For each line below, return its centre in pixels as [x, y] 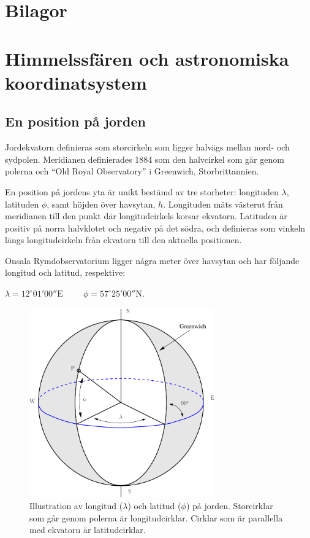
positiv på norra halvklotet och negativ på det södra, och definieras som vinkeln [155, 228]
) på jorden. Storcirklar [229, 506]
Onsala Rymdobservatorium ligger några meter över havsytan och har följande [152, 260]
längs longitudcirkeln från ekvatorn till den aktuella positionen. [123, 240]
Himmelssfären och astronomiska [147, 58]
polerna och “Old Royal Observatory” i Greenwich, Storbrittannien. [132, 171]
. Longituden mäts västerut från [223, 204]
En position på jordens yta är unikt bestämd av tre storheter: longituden [142, 191]
